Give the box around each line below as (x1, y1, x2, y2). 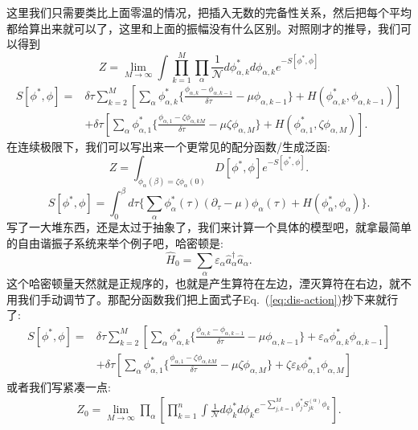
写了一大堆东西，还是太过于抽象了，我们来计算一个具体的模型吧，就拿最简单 (6, 219, 412, 235)
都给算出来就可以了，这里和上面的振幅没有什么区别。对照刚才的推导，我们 (6, 19, 400, 36)
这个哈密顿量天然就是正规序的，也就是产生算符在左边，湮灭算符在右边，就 (6, 275, 400, 292)
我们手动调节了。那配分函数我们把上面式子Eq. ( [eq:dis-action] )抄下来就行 (17, 290, 399, 307)
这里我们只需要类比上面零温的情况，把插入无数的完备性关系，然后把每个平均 (6, 4, 412, 20)
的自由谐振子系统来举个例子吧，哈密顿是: (6, 234, 223, 251)
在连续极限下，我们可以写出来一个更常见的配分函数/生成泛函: (6, 137, 330, 154)
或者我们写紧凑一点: (6, 378, 111, 395)
